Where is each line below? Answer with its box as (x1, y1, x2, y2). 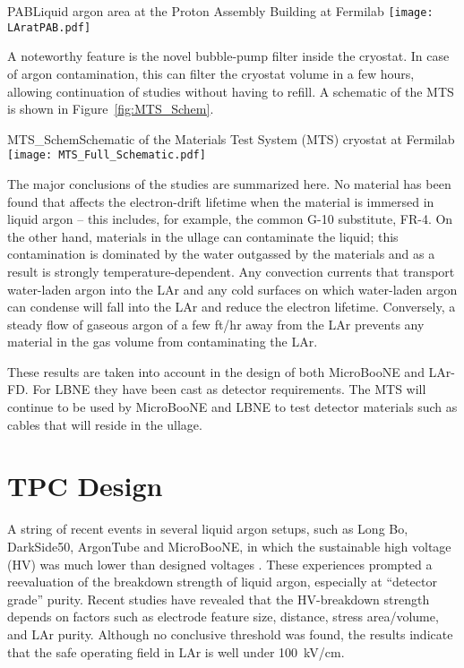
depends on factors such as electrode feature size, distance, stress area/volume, (7, 607, 439, 626)
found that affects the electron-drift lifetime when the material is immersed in (7, 192, 434, 210)
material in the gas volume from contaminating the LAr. (7, 332, 318, 351)
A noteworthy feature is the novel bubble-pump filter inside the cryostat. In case (7, 47, 450, 65)
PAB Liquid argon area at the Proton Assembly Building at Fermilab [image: (7, 2, 434, 20)
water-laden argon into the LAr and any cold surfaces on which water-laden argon (7, 279, 458, 298)
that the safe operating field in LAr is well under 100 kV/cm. (7, 642, 345, 661)
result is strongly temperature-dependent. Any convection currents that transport (7, 261, 455, 280)
